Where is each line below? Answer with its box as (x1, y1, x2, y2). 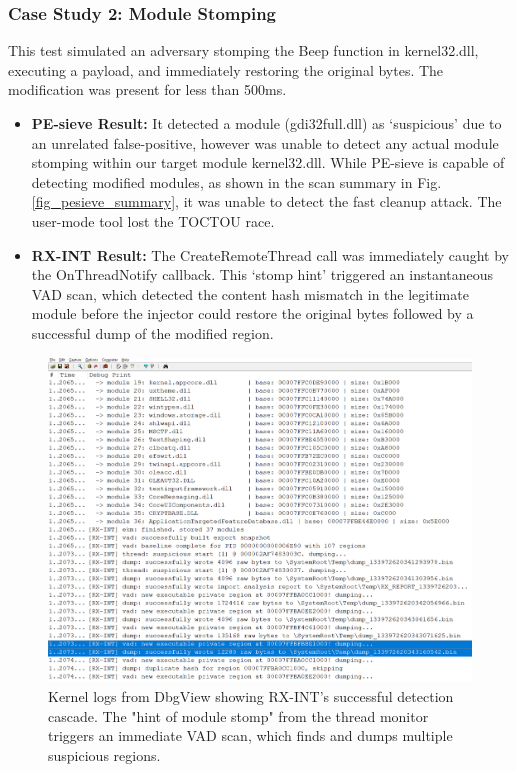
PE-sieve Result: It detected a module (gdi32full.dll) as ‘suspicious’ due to (31, 113, 502, 133)
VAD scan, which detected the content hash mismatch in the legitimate (31, 283, 469, 304)
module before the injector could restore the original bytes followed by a (31, 303, 474, 324)
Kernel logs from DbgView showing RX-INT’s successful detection (48, 686, 454, 707)
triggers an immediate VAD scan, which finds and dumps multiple (48, 725, 453, 746)
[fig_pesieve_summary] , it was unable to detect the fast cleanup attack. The (31, 191, 502, 212)
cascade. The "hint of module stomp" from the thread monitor (48, 705, 429, 726)
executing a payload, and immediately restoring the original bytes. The (8, 59, 444, 80)
